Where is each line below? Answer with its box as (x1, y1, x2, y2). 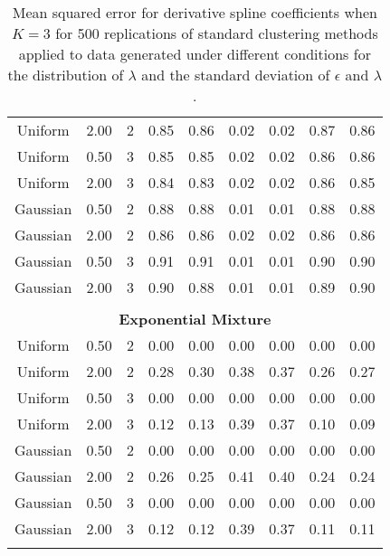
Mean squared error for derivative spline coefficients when (12, 2, 377, 23)
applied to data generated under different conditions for (18, 43, 371, 64)
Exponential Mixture (119, 308, 271, 329)
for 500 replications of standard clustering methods (55, 23, 378, 43)
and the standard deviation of (141, 64, 330, 85)
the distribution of (7, 64, 124, 85)
